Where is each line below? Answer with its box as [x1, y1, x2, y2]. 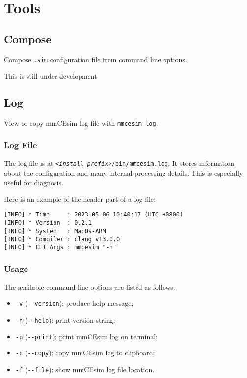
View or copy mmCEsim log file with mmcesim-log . [4, 118, 158, 128]
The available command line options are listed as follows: [4, 281, 175, 292]
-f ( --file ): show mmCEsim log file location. [15, 364, 155, 375]
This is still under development [4, 71, 97, 81]
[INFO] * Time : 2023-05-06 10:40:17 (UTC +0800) [4, 211, 184, 218]
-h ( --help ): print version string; [15, 315, 115, 325]
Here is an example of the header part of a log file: [4, 193, 156, 204]
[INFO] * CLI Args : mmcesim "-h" [4, 243, 117, 251]
